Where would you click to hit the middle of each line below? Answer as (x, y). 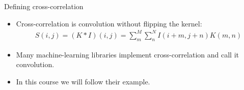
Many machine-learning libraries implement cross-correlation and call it (127, 54)
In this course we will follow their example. (83, 81)
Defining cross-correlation (44, 6)
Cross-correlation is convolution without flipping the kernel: (109, 23)
